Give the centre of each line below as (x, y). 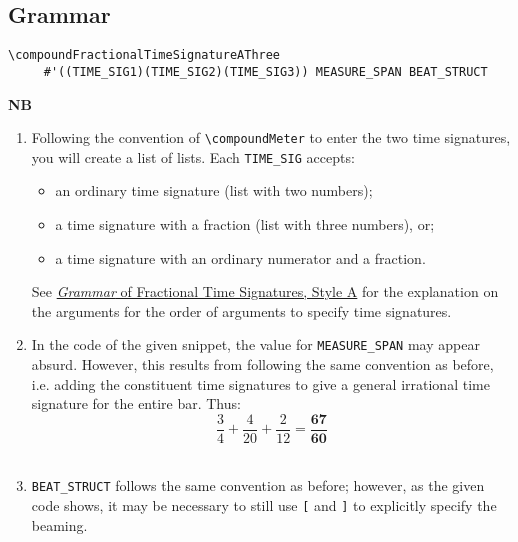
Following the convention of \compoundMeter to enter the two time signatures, (271, 137)
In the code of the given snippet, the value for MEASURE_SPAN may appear (255, 344)
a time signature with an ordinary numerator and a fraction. (240, 257)
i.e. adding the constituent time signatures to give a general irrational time (260, 383)
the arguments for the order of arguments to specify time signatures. (241, 310)
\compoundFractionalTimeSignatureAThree (144, 55)
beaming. (59, 524)
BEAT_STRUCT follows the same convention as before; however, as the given (258, 485)
